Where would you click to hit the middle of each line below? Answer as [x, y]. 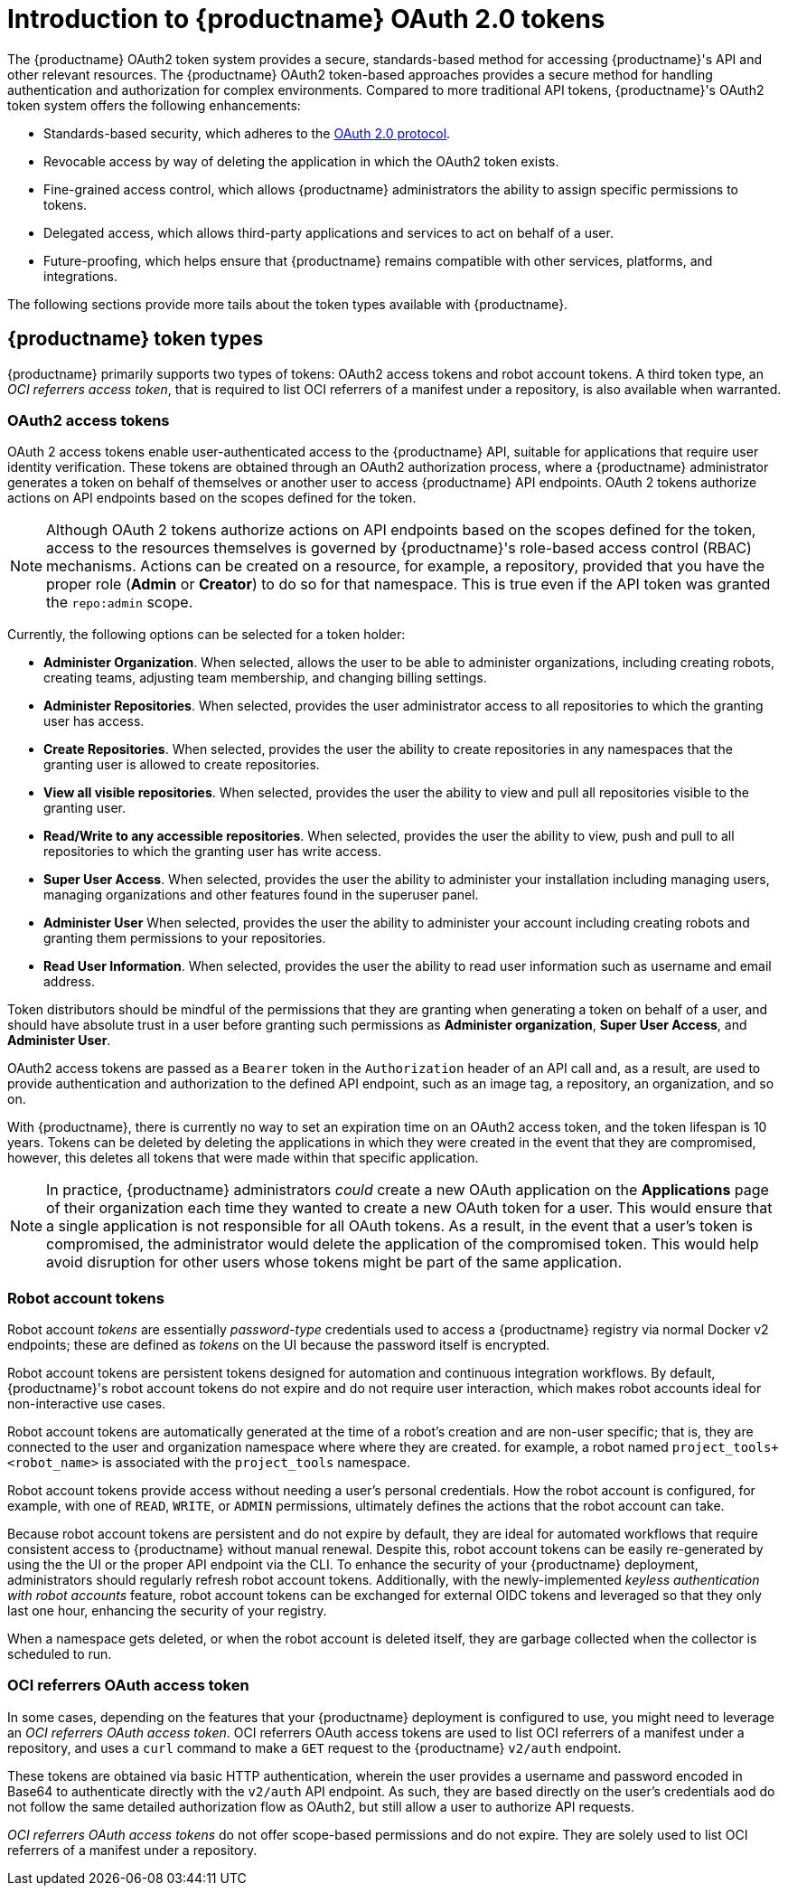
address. [70, 982]
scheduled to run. [60, 1654]
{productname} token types [136, 339]
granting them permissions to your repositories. [185, 938]
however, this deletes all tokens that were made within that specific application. [243, 1158]
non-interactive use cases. [87, 1404]
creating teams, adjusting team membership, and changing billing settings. [265, 678]
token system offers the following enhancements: [154, 105]
